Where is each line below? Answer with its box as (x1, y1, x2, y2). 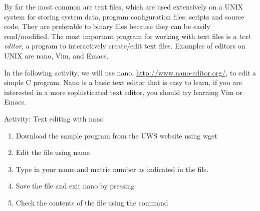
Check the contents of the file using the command (16, 197, 168, 207)
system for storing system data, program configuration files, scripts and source (4, 11, 244, 21)
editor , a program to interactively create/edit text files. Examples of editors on (4, 40, 245, 51)
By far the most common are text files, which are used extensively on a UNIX (4, 1, 243, 11)
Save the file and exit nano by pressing (16, 180, 135, 191)
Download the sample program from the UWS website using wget (16, 130, 217, 140)
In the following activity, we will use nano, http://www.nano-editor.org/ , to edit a (4, 67, 256, 77)
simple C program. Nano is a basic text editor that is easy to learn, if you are (4, 77, 242, 87)
